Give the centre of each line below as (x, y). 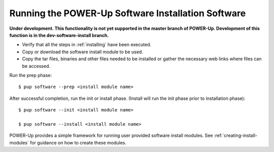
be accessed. (36, 66)
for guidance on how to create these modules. (78, 142)
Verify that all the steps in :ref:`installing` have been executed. (87, 45)
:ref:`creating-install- (236, 136)
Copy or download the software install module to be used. (82, 52)
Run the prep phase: (31, 75)
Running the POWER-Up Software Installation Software (128, 13)
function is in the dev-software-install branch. (59, 35)
